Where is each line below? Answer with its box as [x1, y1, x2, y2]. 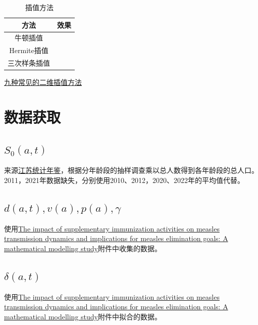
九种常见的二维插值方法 [4, 77, 82, 87]
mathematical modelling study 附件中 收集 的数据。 [4, 243, 162, 253]
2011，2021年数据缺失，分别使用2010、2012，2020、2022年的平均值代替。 [4, 174, 244, 185]
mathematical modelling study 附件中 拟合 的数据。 [4, 311, 162, 321]
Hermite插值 [9, 45, 48, 56]
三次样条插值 [8, 58, 50, 68]
